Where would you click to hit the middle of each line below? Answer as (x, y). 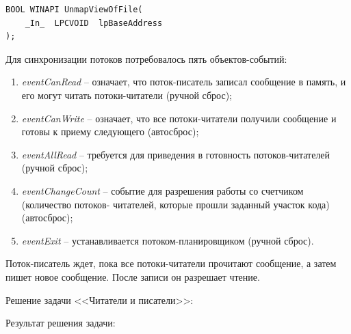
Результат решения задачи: (61, 323)
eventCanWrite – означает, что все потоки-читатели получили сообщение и (179, 118)
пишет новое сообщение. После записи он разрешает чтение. (133, 276)
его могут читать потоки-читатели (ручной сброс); (127, 95)
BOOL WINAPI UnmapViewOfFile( (74, 10)
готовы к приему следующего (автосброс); (110, 131)
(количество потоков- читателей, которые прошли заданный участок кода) (175, 204)
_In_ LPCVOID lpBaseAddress (94, 23)
